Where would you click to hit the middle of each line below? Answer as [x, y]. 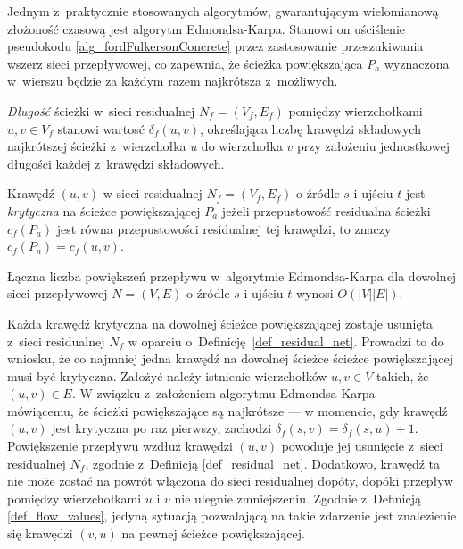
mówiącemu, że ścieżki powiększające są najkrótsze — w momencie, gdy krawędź [227, 410]
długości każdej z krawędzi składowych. [116, 163]
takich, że [403, 375]
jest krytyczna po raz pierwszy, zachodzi [162, 428]
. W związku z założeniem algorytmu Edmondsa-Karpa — [232, 393]
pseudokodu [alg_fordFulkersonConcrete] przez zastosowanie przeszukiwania [215, 46]
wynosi [314, 293]
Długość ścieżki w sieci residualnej [101, 110]
